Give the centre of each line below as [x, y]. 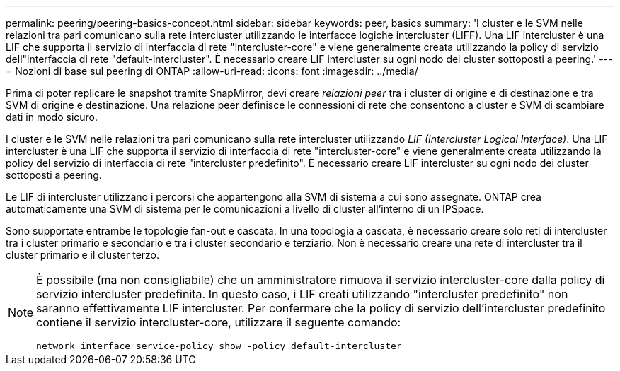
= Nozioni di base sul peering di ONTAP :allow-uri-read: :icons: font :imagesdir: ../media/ [212, 71]
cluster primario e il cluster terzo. [83, 255]
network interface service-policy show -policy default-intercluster [219, 346]
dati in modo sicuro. [52, 117]
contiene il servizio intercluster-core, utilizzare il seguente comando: [219, 322]
